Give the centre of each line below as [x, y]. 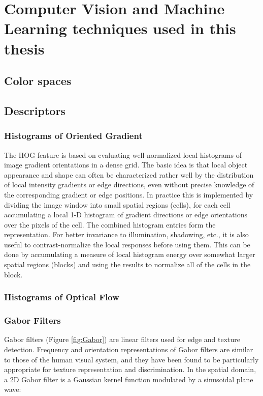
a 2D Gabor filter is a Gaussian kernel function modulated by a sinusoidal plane [129, 379]
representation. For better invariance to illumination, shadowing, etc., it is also [126, 234]
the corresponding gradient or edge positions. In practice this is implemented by [129, 194]
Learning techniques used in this [120, 28]
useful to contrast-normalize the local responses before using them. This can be [127, 244]
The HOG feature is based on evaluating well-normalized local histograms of [123, 154]
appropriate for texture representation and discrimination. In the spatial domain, [130, 369]
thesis [24, 48]
